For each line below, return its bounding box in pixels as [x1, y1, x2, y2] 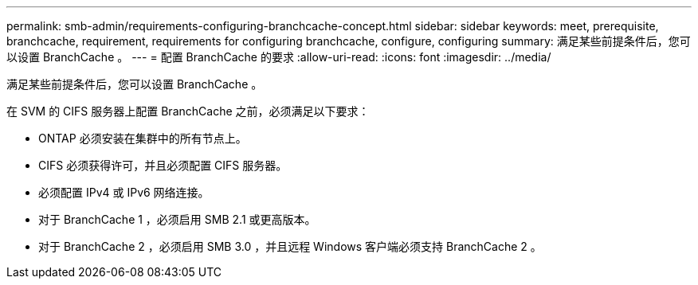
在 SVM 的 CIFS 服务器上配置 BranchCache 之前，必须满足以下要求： [6, 104, 370, 118]
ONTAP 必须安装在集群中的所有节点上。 [38, 131, 247, 145]
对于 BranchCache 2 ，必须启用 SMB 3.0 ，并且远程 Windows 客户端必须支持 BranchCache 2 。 [38, 240, 542, 253]
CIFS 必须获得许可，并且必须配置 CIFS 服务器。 [38, 158, 288, 172]
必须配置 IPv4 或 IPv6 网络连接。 [38, 185, 210, 199]
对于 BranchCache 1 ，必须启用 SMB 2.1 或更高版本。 [38, 213, 316, 226]
